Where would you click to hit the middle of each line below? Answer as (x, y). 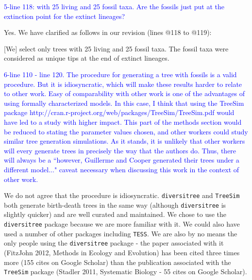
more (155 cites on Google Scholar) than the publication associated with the (118, 262)
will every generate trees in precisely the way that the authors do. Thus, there (120, 150)
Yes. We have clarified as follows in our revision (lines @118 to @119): (108, 32)
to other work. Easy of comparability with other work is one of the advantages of (125, 93)
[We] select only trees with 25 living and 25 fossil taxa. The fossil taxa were (116, 48)
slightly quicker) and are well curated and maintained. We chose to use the (115, 214)
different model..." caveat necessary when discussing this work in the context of (122, 169)
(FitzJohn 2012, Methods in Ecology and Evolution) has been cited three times (122, 252)
